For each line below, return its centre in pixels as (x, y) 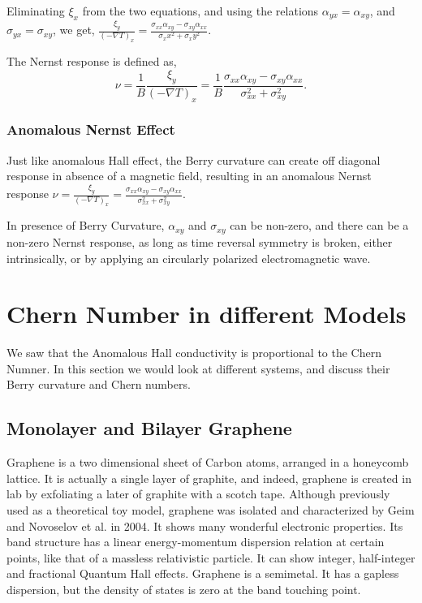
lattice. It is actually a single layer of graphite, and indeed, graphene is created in (209, 478)
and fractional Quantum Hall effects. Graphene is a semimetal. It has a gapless (203, 573)
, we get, (74, 30)
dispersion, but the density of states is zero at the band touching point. (184, 589)
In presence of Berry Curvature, (86, 225)
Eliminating (36, 11)
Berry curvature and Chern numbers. (99, 384)
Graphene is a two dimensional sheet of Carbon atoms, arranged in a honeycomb (208, 462)
